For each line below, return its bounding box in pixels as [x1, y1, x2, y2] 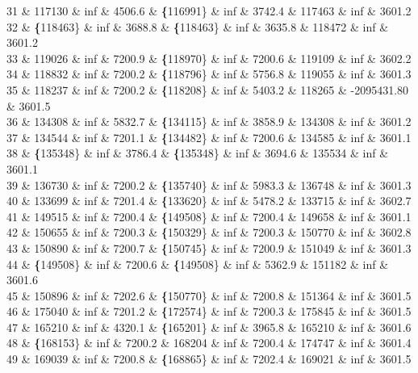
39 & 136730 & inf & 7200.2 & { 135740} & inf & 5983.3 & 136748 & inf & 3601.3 [6, 176, 412, 193]
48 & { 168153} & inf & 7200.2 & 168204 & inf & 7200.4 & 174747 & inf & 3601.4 [6, 334, 412, 351]
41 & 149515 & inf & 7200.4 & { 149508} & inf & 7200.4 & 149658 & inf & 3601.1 [6, 207, 412, 224]
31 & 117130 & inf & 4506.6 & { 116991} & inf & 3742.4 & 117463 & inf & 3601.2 [6, 2, 412, 19]
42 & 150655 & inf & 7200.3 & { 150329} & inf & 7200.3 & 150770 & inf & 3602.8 [6, 224, 412, 241]
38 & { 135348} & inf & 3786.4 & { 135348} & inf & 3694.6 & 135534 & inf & [6, 145, 389, 161]
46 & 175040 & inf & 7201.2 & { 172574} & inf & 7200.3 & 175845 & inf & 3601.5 [6, 303, 412, 320]
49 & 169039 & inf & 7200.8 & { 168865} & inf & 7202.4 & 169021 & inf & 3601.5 [6, 350, 412, 367]
